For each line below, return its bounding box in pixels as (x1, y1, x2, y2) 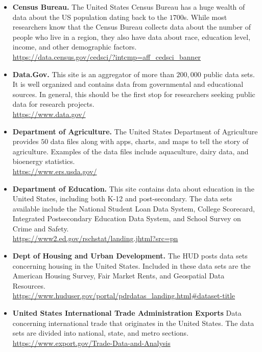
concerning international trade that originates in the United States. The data (12, 317, 254, 328)
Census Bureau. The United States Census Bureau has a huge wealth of (12, 2, 245, 12)
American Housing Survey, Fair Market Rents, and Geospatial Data (12, 270, 225, 281)
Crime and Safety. (12, 223, 69, 233)
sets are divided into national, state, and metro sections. (12, 327, 189, 338)
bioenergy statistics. (12, 156, 75, 167)
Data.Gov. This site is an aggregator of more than (12, 68, 174, 79)
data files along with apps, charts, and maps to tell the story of (50, 136, 249, 147)
